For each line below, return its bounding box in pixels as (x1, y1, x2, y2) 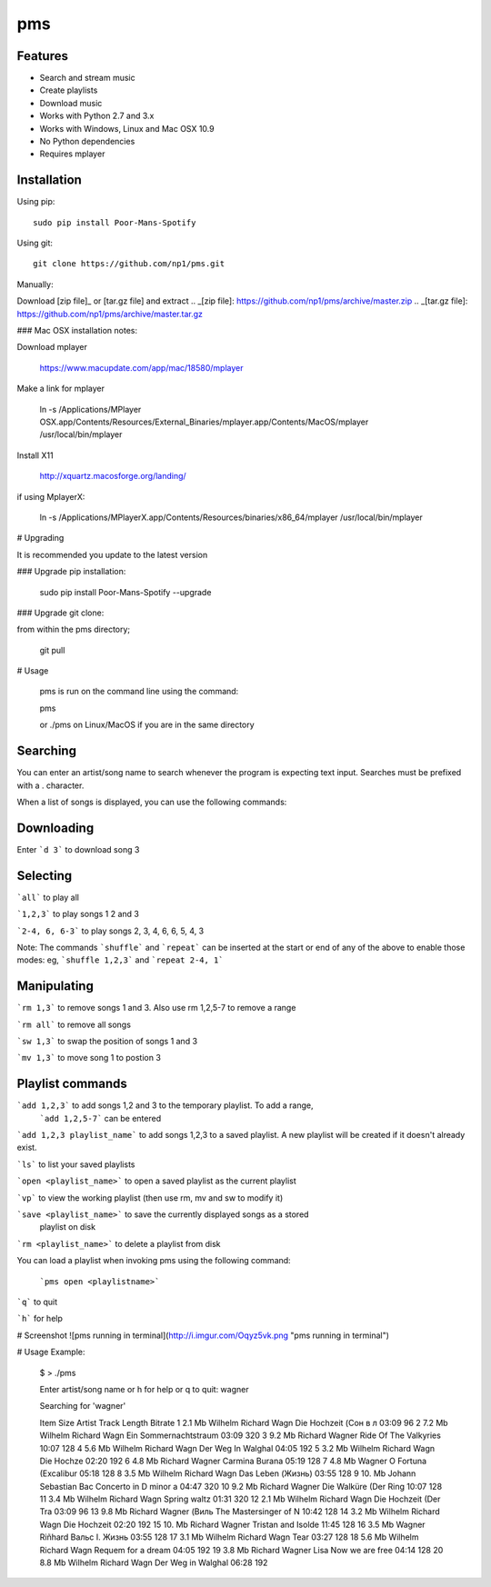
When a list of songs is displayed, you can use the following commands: (16, 796, 287, 807)
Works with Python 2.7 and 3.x (39, 110, 155, 122)
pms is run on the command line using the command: (39, 686, 239, 697)
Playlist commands (16, 1076, 127, 1092)
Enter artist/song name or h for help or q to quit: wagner (39, 1383, 249, 1394)
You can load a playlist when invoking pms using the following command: (16, 1255, 291, 1266)
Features (16, 48, 68, 64)
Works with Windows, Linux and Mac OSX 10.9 (39, 123, 215, 134)
